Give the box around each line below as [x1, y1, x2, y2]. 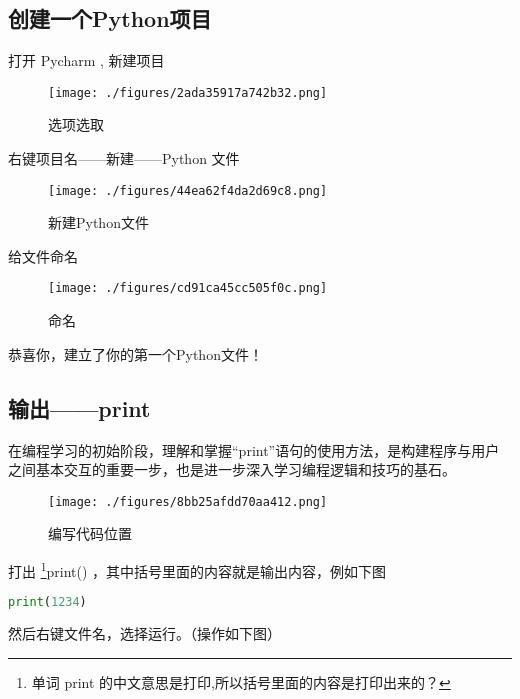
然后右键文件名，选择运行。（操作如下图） [8, 623, 281, 644]
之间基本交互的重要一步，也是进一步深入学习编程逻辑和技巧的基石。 [8, 459, 456, 480]
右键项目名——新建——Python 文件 [8, 148, 240, 169]
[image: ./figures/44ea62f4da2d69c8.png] [48, 183, 328, 198]
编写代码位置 [48, 523, 132, 544]
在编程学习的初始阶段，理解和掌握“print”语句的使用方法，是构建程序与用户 [8, 439, 500, 460]
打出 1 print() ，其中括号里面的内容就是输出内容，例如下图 [8, 557, 387, 581]
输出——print [8, 392, 151, 423]
